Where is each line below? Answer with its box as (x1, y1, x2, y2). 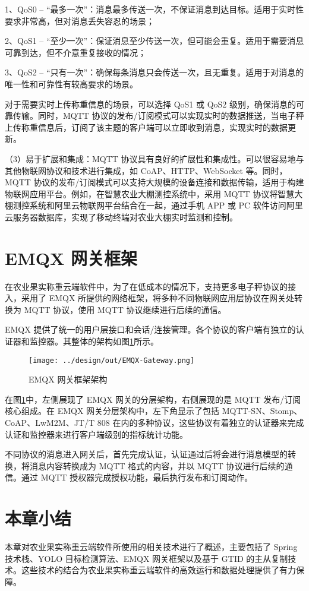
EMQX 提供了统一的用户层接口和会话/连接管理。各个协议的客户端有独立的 (5, 323, 296, 336)
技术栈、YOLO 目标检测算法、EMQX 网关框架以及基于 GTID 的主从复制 (5, 552, 288, 564)
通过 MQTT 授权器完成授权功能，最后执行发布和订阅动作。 (21, 471, 253, 483)
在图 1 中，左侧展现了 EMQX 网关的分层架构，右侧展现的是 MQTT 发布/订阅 (5, 393, 301, 405)
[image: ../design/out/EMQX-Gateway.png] (29, 356, 195, 365)
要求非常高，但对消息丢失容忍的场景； (5, 14, 154, 27)
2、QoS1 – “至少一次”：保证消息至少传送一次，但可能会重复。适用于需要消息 (5, 34, 304, 47)
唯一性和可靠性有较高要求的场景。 (5, 77, 138, 90)
